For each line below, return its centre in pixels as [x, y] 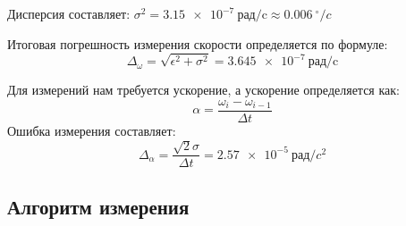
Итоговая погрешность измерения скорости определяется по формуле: [198, 43]
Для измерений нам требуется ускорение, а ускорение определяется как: [203, 90]
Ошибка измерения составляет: [92, 131]
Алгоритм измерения [98, 206]
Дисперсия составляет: [69, 13]
